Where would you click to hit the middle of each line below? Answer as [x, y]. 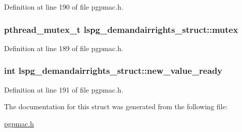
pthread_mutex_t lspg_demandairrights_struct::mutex [121, 29]
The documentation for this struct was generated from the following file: [116, 106]
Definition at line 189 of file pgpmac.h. [64, 48]
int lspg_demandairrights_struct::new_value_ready [113, 71]
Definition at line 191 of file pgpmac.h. [64, 89]
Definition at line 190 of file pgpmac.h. [64, 7]
